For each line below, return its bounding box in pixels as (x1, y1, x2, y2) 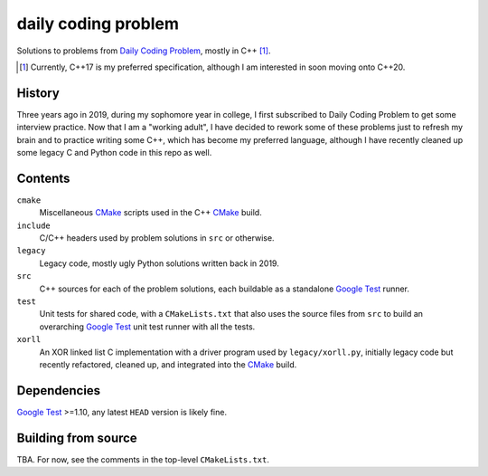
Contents (16, 170, 70, 186)
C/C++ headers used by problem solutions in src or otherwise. (39, 233, 275, 243)
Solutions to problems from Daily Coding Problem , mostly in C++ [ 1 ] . (16, 45, 271, 56)
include (16, 220, 52, 231)
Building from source (16, 430, 137, 445)
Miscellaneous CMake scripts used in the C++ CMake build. (39, 207, 262, 218)
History (16, 85, 61, 100)
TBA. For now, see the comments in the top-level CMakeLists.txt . (16, 453, 270, 465)
